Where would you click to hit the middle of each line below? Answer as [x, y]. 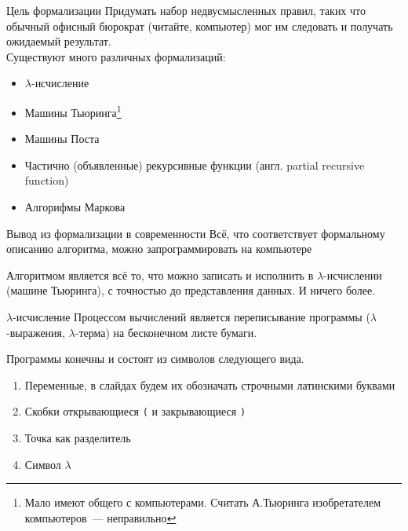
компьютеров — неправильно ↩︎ [100, 517]
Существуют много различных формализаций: [116, 56]
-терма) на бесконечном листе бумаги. [166, 332]
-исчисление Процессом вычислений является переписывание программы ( [191, 316]
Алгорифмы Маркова [75, 207]
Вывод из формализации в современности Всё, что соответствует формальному [196, 233]
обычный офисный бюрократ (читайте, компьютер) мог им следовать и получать [200, 26]
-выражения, [36, 332]
